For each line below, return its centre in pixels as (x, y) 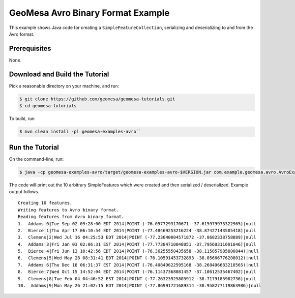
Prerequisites (30, 48)
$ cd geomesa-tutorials (48, 106)
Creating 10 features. (45, 203)
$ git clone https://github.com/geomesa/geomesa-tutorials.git (97, 99)
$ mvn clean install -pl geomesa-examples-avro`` (80, 132)
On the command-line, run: (36, 159)
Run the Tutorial (34, 147)
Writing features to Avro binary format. (68, 210)
